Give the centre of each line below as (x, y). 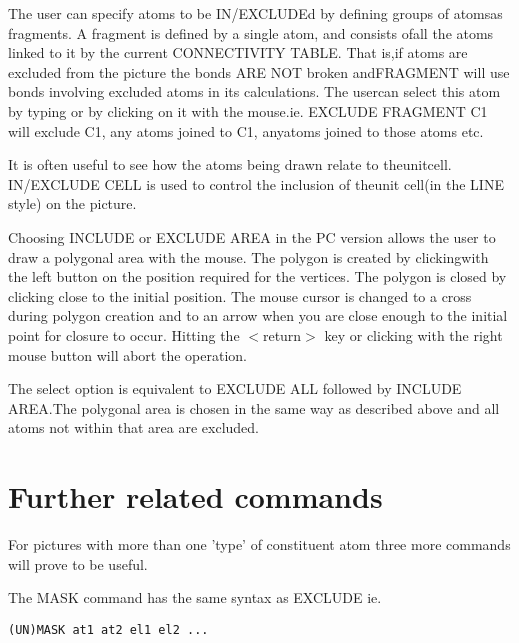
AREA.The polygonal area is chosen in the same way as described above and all (254, 407)
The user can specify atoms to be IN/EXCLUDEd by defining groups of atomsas (255, 13)
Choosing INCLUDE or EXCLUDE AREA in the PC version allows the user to (252, 236)
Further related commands (195, 496)
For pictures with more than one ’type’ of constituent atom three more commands (259, 544)
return (282, 334)
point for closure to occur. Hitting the (124, 334)
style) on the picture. (72, 203)
